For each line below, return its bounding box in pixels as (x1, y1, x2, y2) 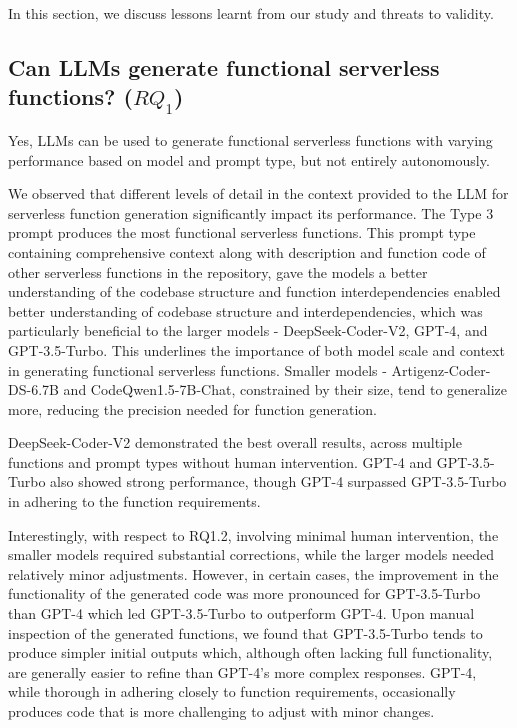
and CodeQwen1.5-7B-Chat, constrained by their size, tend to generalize (63, 379, 507, 400)
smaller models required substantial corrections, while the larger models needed (8, 544, 495, 565)
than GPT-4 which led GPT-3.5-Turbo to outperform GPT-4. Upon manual (8, 603, 475, 624)
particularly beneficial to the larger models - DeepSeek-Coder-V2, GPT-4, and (8, 320, 488, 341)
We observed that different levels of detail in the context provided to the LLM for (8, 183, 509, 204)
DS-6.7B (8, 379, 59, 400)
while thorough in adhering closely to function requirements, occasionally (8, 681, 456, 702)
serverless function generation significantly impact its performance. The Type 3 (8, 202, 494, 223)
